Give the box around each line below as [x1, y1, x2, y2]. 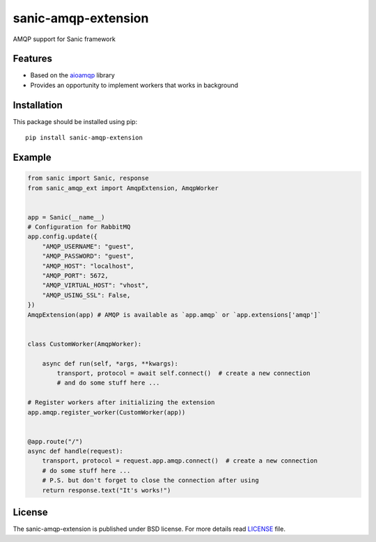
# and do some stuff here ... [56, 379, 160, 387]
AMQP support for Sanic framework [13, 35, 116, 43]
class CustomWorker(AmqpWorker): [27, 340, 142, 348]
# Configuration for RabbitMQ [27, 223, 131, 231]
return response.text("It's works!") [42, 486, 171, 494]
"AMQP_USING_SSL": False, [42, 291, 131, 299]
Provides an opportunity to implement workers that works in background [30, 81, 239, 89]
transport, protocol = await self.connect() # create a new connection [56, 369, 311, 377]
